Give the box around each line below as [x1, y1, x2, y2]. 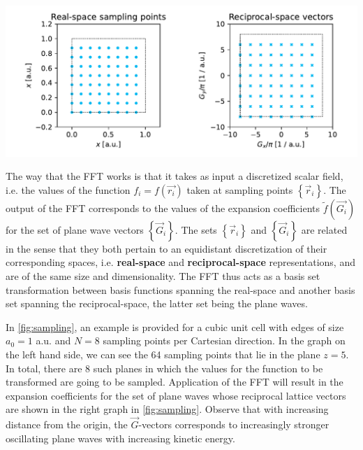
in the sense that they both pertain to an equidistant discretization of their [6, 241, 327, 255]
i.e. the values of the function [6, 182, 131, 197]
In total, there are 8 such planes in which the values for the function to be [6, 360, 323, 375]
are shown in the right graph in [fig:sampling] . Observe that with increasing [6, 402, 329, 416]
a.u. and [36, 333, 71, 348]
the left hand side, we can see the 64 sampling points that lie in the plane [6, 346, 320, 361]
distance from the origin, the [6, 417, 128, 432]
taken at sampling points [186, 182, 293, 197]
